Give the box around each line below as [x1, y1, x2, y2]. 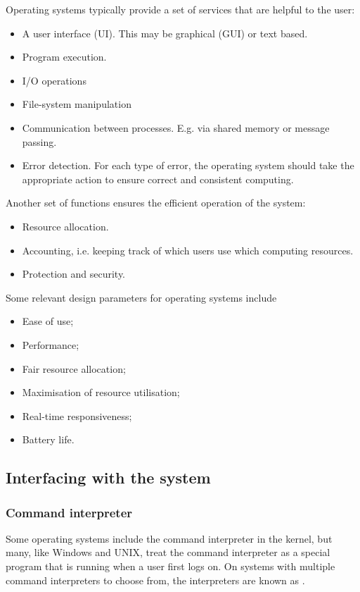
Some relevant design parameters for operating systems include [6, 290, 277, 304]
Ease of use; [22, 314, 74, 328]
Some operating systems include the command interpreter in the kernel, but [6, 531, 333, 545]
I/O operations [22, 73, 86, 87]
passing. [22, 134, 57, 149]
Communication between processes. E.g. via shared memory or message [22, 120, 330, 135]
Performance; [22, 337, 79, 352]
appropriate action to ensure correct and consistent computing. [22, 171, 294, 186]
